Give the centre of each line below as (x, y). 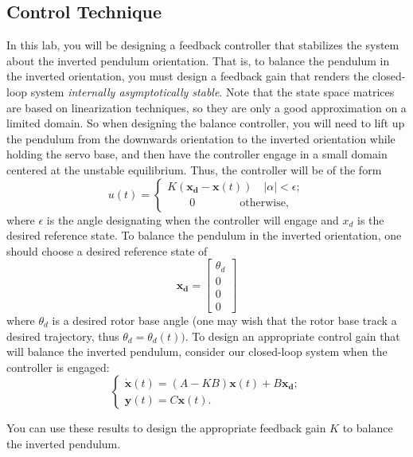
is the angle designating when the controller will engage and (193, 219)
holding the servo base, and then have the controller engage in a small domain (197, 154)
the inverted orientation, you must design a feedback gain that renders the (188, 76)
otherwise (263, 203)
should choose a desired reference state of (107, 250)
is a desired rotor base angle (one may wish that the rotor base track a (224, 320)
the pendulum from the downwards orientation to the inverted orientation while (201, 138)
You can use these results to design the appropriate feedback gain (166, 428)
